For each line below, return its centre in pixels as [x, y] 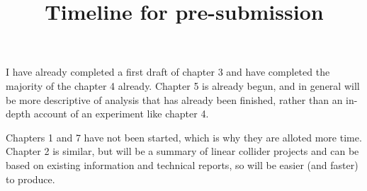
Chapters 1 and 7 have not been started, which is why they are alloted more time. [184, 137]
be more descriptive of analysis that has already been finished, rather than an [174, 99]
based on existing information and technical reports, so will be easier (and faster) [182, 164]
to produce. [30, 179]
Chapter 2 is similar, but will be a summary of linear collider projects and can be [182, 151]
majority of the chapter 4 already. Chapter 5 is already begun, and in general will [183, 85]
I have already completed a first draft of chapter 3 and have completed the [168, 72]
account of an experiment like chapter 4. [121, 114]
